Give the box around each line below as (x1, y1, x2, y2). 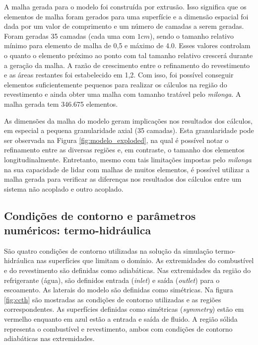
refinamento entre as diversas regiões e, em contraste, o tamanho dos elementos (4, 144, 245, 155)
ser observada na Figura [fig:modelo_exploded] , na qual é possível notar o (4, 135, 229, 145)
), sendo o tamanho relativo (150, 30, 234, 41)
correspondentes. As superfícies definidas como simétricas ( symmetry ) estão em (4, 304, 244, 314)
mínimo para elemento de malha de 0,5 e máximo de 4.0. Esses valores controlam (4, 40, 251, 51)
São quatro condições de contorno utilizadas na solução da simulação (4, 245, 213, 256)
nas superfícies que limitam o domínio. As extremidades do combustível (36, 255, 254, 266)
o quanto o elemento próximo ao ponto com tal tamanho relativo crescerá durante (4, 50, 253, 60)
